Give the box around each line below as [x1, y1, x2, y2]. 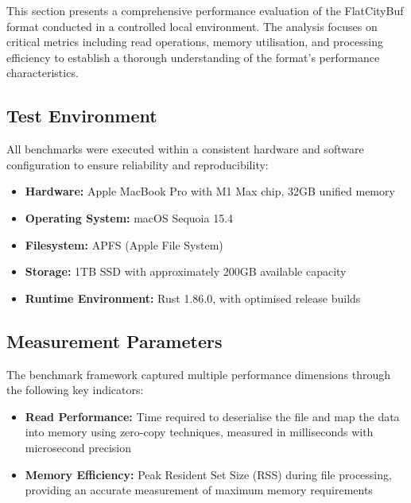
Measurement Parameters [6, 328, 223, 353]
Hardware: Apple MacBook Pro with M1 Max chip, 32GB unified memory [25, 183, 395, 199]
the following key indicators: [6, 381, 144, 398]
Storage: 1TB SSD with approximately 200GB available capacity [25, 263, 347, 280]
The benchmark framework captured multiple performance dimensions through [6, 366, 391, 382]
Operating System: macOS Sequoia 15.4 [25, 209, 234, 226]
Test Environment [6, 103, 157, 128]
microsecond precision [25, 439, 132, 455]
